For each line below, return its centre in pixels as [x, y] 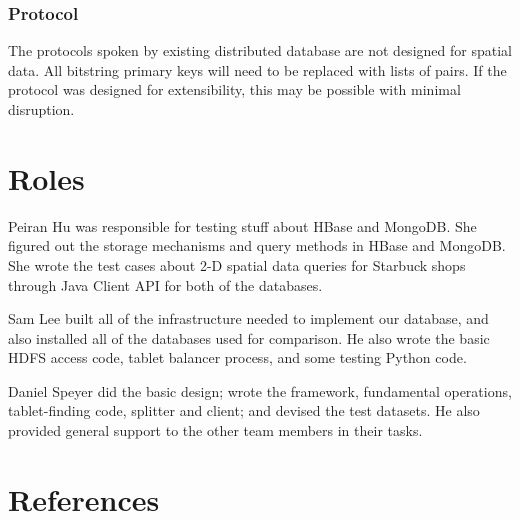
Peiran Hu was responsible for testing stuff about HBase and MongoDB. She [242, 225]
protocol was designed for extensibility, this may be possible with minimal [234, 89]
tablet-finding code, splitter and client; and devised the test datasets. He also [244, 410]
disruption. [41, 109]
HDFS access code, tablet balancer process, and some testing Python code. [237, 357]
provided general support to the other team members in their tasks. [215, 430]
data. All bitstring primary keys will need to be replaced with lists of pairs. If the [257, 69]
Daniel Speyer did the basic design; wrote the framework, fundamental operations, [260, 390]
